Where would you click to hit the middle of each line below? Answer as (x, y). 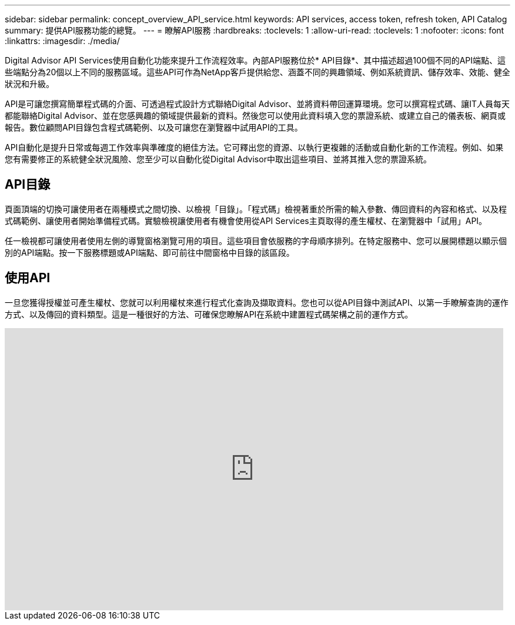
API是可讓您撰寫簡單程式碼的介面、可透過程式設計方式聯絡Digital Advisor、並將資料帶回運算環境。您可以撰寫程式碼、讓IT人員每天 (257, 104)
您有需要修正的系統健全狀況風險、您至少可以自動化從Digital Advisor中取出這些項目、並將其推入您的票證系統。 (218, 159)
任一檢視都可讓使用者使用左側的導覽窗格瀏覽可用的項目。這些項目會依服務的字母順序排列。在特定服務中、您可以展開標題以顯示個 (256, 240)
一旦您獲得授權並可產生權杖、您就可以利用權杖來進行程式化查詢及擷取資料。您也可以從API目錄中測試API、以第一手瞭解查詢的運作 (257, 302)
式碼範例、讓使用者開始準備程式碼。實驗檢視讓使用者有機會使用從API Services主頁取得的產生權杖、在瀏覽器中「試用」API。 (246, 220)
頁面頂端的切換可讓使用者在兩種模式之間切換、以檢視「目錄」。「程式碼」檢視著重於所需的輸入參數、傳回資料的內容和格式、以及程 (256, 209)
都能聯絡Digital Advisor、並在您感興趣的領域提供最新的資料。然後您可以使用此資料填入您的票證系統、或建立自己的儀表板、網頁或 (255, 116)
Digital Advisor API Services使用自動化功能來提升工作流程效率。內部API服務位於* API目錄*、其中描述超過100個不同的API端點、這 (255, 60)
